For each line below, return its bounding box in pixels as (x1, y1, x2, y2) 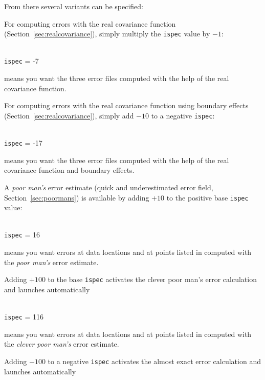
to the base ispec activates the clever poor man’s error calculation (48, 274, 257, 285)
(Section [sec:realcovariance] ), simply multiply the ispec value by (4, 28, 210, 39)
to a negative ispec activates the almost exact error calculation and (48, 355, 261, 366)
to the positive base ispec (166, 192, 249, 203)
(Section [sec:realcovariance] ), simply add (4, 110, 134, 121)
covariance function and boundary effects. (4, 165, 135, 175)
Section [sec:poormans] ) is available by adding (4, 192, 149, 203)
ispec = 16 (4, 229, 40, 240)
